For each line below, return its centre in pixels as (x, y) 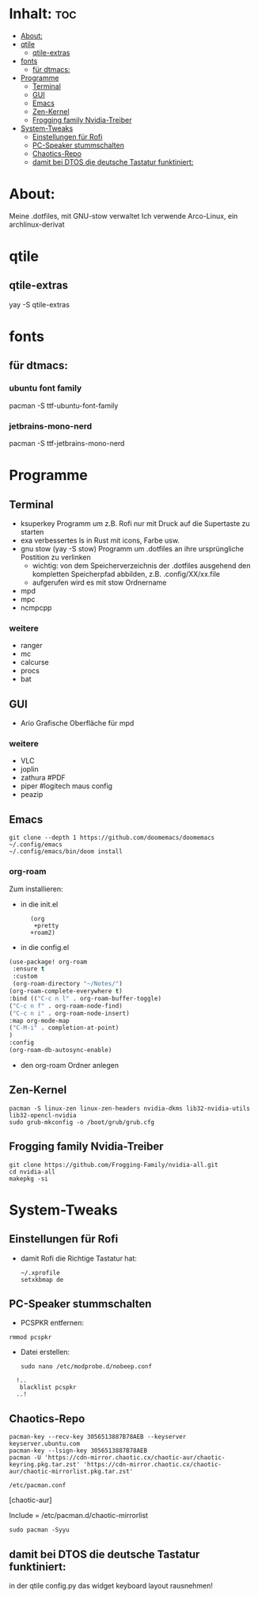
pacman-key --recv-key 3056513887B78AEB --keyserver (98, 1437)
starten (32, 532)
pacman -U (25, 1458)
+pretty (46, 925)
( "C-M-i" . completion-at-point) (64, 1028)
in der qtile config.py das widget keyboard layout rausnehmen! (111, 1586)
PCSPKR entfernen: (52, 1323)
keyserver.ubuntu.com (45, 1444)
